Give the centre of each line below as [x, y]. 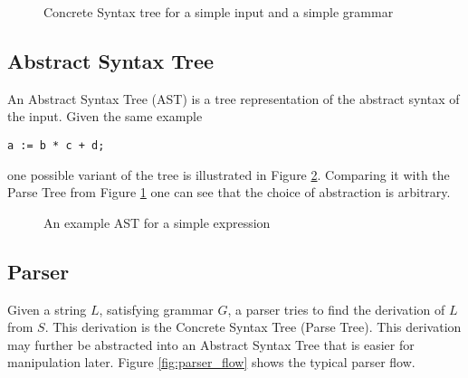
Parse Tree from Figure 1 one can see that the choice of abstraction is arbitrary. [229, 192]
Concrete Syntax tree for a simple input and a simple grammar [219, 12]
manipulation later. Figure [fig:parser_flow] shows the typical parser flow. [211, 362]
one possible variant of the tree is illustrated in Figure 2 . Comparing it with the [229, 174]
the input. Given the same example [105, 116]
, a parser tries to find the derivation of [336, 309]
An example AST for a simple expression [157, 222]
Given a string [47, 309]
